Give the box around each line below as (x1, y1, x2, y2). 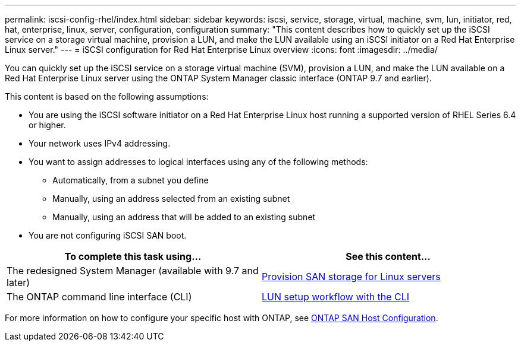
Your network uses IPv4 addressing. (29, 138, 171, 148)
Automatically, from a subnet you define (52, 175, 209, 185)
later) (7, 277, 30, 288)
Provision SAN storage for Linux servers (262, 271, 441, 282)
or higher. (29, 120, 66, 130)
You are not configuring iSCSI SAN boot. (29, 230, 187, 240)
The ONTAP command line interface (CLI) (7, 291, 192, 303)
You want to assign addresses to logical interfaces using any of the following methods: (29, 157, 368, 167)
